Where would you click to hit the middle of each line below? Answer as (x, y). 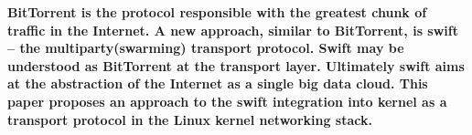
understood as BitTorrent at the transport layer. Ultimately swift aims (236, 65)
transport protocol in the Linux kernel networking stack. (190, 119)
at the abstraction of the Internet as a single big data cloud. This (218, 83)
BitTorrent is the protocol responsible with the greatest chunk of (217, 12)
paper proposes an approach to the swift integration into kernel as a (227, 101)
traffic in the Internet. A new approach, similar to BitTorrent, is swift (233, 30)
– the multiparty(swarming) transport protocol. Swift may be (206, 48)
